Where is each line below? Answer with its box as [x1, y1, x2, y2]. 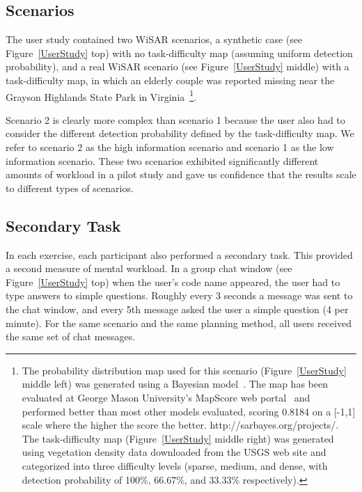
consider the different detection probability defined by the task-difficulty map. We [6, 126, 354, 141]
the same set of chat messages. [6, 329, 136, 344]
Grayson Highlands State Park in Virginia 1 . [6, 87, 197, 104]
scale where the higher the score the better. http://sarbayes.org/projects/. [22, 418, 339, 432]
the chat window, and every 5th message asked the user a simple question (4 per [6, 301, 349, 316]
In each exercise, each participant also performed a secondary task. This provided [6, 247, 353, 262]
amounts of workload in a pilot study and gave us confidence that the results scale [6, 167, 356, 182]
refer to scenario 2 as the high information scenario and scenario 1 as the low [6, 140, 334, 154]
